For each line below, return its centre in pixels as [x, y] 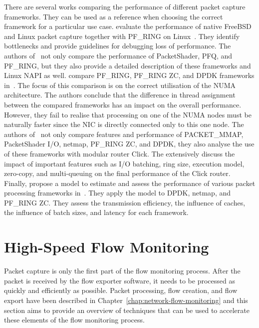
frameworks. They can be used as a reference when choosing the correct [114, 16]
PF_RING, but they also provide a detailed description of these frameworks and [128, 65]
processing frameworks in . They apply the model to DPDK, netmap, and [118, 193]
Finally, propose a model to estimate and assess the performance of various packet [130, 183]
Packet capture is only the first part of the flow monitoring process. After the [122, 271]
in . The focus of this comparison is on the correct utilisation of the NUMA [120, 85]
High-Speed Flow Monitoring [107, 247]
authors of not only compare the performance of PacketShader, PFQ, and [118, 55]
